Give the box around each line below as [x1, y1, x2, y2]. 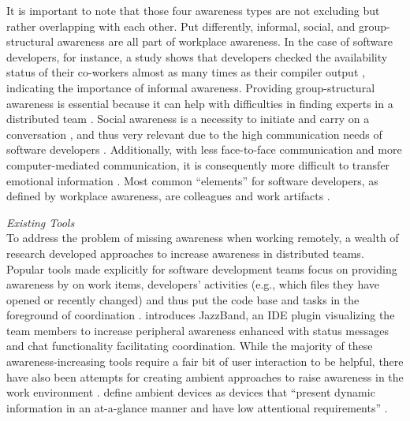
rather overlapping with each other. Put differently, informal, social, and [6, 17, 356, 34]
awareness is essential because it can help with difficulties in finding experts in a [6, 95, 393, 111]
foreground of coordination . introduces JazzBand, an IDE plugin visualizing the [6, 307, 395, 323]
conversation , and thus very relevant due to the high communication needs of [6, 125, 382, 142]
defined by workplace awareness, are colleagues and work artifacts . [6, 188, 330, 204]
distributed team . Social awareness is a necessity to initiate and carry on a [6, 110, 370, 127]
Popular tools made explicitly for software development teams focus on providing [6, 260, 397, 277]
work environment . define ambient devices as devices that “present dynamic [6, 384, 375, 401]
